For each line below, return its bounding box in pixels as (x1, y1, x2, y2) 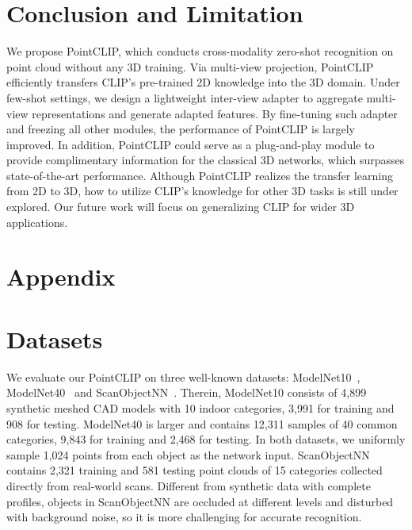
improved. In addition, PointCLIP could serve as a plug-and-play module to (6, 136, 375, 152)
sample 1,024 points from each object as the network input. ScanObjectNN (6, 446, 370, 463)
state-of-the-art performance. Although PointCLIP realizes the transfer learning (6, 167, 393, 183)
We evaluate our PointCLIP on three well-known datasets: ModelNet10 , (6, 368, 360, 385)
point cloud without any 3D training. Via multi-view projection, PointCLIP (6, 58, 374, 75)
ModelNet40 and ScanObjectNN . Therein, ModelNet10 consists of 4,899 (6, 384, 367, 401)
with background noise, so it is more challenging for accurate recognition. (6, 509, 362, 525)
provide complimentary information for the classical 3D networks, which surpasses (6, 152, 405, 168)
